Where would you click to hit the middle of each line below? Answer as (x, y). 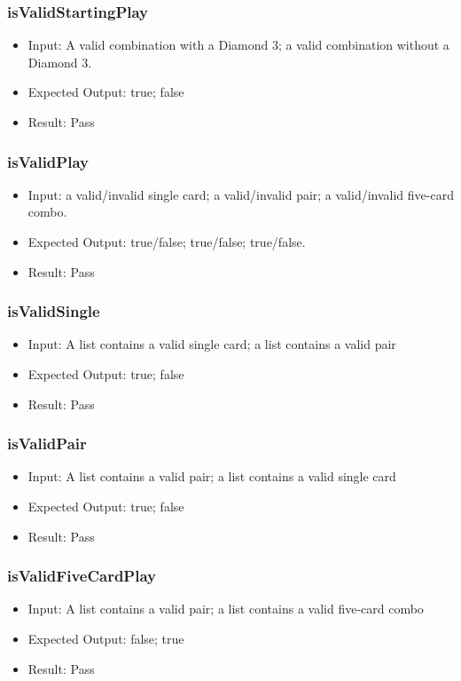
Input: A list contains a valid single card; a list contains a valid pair (212, 344)
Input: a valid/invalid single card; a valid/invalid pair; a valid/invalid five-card (241, 194)
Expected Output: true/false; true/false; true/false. (167, 242)
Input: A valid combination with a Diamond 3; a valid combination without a (238, 45)
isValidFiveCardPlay (82, 576)
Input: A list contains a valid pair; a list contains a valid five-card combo (226, 609)
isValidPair (47, 443)
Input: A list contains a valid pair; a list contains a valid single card (212, 476)
